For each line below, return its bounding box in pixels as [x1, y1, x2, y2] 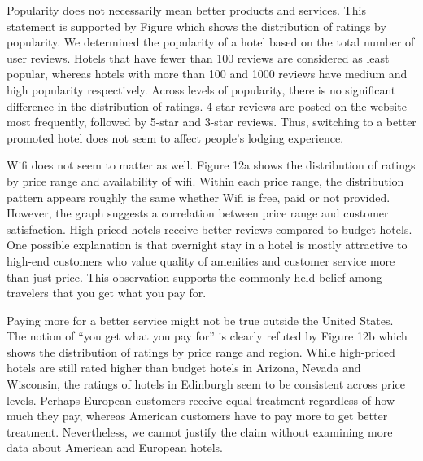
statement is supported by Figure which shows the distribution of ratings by [7, 17, 386, 34]
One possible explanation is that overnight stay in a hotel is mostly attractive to [7, 236, 408, 253]
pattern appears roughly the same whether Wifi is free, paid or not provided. [7, 188, 390, 205]
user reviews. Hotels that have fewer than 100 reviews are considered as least [7, 49, 390, 66]
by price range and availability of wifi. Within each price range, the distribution [7, 172, 404, 189]
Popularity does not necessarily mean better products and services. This [7, 2, 366, 18]
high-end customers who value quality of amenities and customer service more [7, 252, 395, 269]
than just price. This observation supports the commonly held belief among [7, 268, 382, 285]
